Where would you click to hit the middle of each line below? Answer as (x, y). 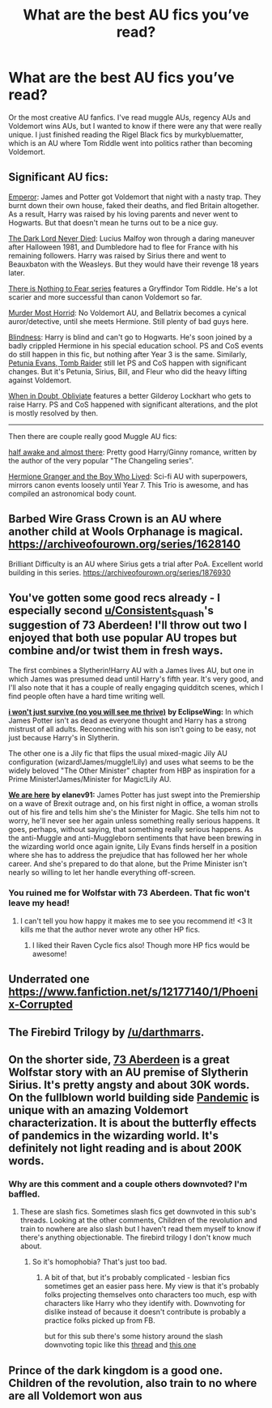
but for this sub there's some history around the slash (134, 1336)
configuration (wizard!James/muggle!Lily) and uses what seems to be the (131, 762)
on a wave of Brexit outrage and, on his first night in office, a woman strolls (134, 803)
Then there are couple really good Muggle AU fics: (93, 436)
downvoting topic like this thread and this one (120, 1345)
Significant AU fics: (59, 177)
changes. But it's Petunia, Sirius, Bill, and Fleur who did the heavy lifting (128, 371)
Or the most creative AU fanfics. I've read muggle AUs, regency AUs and (130, 117)
